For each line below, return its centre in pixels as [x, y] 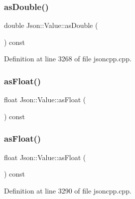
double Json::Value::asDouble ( [51, 25]
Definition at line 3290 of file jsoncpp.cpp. [68, 190]
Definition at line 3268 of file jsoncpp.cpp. [68, 59]
